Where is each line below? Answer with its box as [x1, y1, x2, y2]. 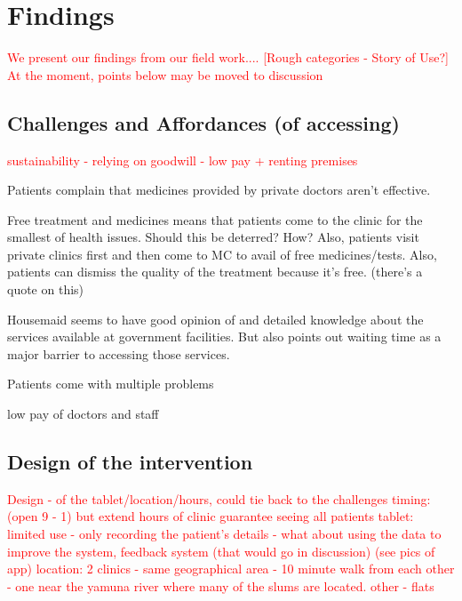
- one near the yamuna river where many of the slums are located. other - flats [7, 576, 434, 595]
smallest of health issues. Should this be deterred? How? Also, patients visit [7, 228, 419, 246]
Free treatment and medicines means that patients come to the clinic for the [7, 210, 423, 228]
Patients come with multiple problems [7, 374, 214, 393]
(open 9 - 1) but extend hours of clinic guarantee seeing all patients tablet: [7, 507, 414, 525]
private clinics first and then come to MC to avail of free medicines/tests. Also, [7, 244, 437, 263]
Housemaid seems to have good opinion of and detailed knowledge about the [7, 309, 424, 328]
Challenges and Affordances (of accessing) [7, 108, 400, 136]
